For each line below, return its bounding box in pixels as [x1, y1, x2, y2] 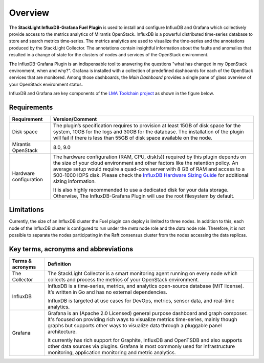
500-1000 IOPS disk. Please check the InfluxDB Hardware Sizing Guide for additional [53, 171, 249, 178]
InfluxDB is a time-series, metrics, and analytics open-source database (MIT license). [47, 283, 244, 290]
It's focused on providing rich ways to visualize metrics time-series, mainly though [47, 316, 237, 323]
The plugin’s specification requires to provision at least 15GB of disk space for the [53, 122, 241, 129]
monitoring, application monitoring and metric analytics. [47, 349, 176, 356]
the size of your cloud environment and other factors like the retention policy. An [53, 159, 239, 166]
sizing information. [53, 178, 96, 185]
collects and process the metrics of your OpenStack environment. [47, 276, 199, 283]
